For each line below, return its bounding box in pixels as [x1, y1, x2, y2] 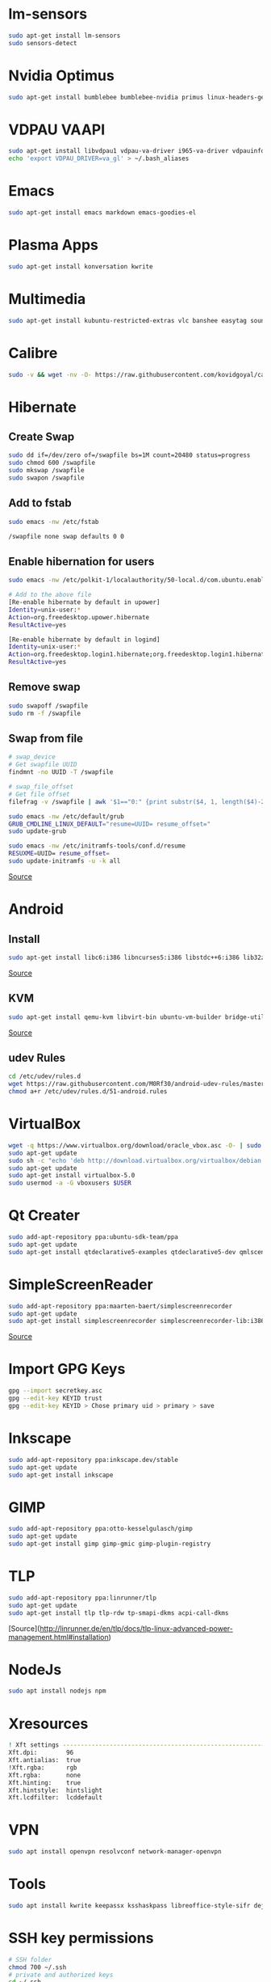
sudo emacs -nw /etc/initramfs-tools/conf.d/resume [8, 842, 186, 850]
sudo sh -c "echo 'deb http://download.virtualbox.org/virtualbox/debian [8, 1156, 262, 1164]
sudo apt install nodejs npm [8, 1687, 106, 1695]
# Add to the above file [8, 591, 92, 599]
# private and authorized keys [8, 1971, 114, 1979]
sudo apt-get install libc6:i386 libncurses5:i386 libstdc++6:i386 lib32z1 [8, 953, 269, 961]
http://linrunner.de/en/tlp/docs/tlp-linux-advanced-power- [40, 1623, 234, 1633]
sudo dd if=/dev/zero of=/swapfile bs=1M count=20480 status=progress [8, 451, 251, 459]
